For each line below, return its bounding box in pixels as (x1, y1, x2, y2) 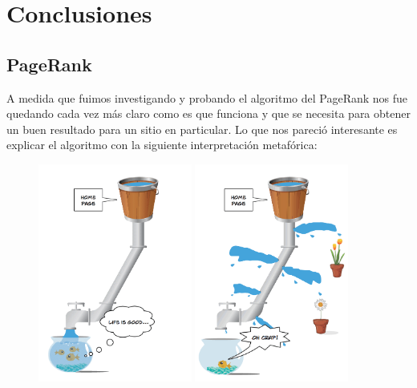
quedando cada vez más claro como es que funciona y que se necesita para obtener (6, 105, 411, 122)
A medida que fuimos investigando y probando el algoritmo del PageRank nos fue (6, 89, 408, 106)
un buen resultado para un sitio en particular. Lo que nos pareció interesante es (6, 120, 398, 137)
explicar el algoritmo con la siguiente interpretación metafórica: (6, 136, 318, 153)
